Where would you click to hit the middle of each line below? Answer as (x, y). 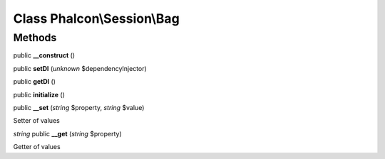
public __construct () (44, 55)
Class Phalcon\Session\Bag (96, 18)
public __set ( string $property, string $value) (79, 107)
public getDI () (35, 82)
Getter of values (37, 147)
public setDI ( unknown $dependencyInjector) (80, 68)
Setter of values (36, 121)
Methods (35, 38)
